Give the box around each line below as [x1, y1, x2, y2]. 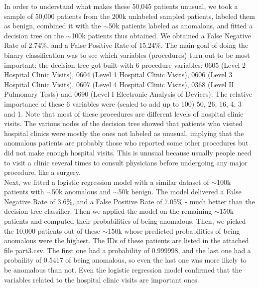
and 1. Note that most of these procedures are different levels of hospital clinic [4, 108, 244, 119]
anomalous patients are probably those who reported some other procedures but [4, 138, 249, 148]
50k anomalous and [52, 186, 111, 197]
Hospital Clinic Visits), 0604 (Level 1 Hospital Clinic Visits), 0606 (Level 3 [4, 69, 233, 80]
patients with [4, 186, 44, 197]
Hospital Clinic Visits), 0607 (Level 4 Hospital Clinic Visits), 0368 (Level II [4, 79, 234, 89]
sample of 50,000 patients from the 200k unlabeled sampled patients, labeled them [4, 10, 255, 21]
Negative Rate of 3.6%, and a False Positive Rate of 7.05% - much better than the [4, 196, 255, 206]
